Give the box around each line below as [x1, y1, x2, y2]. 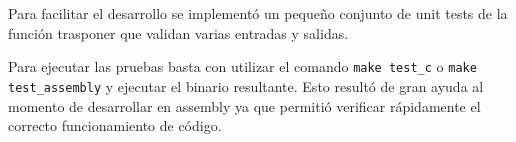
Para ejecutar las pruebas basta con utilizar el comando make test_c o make [8, 56, 477, 77]
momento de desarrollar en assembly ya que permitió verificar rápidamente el [8, 95, 481, 116]
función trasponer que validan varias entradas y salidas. [8, 22, 349, 43]
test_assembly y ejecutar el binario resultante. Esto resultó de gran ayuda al [8, 75, 484, 96]
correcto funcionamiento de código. [8, 115, 222, 136]
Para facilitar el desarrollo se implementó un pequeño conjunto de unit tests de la [8, 3, 508, 23]
